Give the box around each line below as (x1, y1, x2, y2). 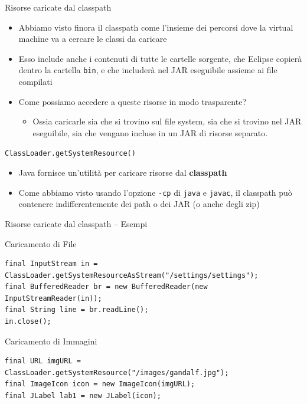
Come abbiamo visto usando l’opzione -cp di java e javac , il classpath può (18, 186, 292, 198)
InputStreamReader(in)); (5, 294, 102, 303)
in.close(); (5, 317, 51, 326)
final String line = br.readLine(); (5, 306, 149, 314)
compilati (18, 75, 53, 88)
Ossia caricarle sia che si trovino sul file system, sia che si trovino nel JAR (32, 115, 302, 127)
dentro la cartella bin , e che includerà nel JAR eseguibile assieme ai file (18, 64, 277, 76)
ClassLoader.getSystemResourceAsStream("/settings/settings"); (5, 271, 259, 280)
